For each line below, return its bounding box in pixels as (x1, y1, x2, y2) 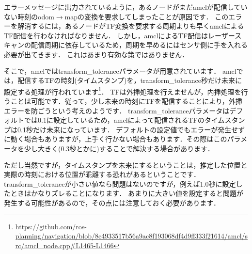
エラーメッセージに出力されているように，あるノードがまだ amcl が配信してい (4, 2, 248, 12)
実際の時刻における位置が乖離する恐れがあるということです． (4, 169, 201, 179)
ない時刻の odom (4, 11, 54, 21)
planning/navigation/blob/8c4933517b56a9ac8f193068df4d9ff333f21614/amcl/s (15, 231, 248, 241)
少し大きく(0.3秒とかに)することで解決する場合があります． (24, 143, 214, 153)
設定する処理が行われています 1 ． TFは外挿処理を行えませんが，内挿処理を (4, 85, 241, 96)
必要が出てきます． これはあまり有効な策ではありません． (4, 49, 189, 59)
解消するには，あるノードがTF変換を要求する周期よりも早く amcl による (17, 21, 244, 31)
